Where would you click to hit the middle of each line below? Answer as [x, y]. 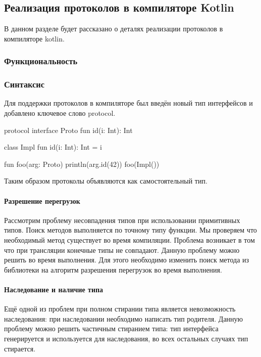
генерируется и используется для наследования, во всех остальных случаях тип [126, 338]
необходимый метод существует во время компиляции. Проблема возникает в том [129, 240]
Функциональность [41, 61]
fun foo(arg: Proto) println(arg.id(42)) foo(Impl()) [82, 164]
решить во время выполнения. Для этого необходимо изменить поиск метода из [127, 260]
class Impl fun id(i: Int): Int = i [53, 147]
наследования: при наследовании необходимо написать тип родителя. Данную [124, 318]
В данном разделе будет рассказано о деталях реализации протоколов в [114, 29]
